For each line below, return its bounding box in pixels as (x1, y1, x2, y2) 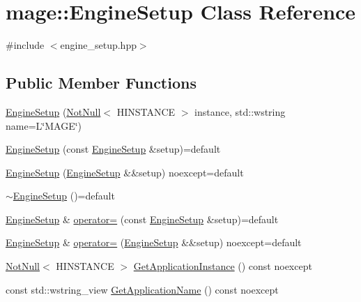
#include (6, 38, 45, 52)
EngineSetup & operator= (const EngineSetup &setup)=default (6, 211, 279, 226)
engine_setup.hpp (60, 38, 137, 52)
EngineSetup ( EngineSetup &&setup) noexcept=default (6, 165, 244, 179)
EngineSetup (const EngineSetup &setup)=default (6, 142, 221, 156)
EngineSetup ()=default (13, 188, 115, 203)
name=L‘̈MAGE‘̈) (6, 118, 82, 133)
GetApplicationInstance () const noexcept (133, 259, 312, 273)
